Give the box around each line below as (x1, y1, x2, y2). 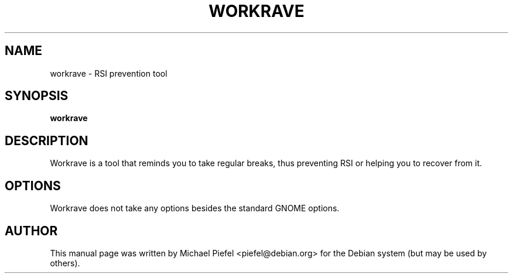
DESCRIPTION (5, 133, 88, 148)
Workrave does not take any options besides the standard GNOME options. (50, 203, 340, 214)
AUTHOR (5, 223, 58, 238)
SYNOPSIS (5, 88, 69, 104)
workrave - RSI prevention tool (50, 68, 167, 78)
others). (50, 258, 80, 268)
